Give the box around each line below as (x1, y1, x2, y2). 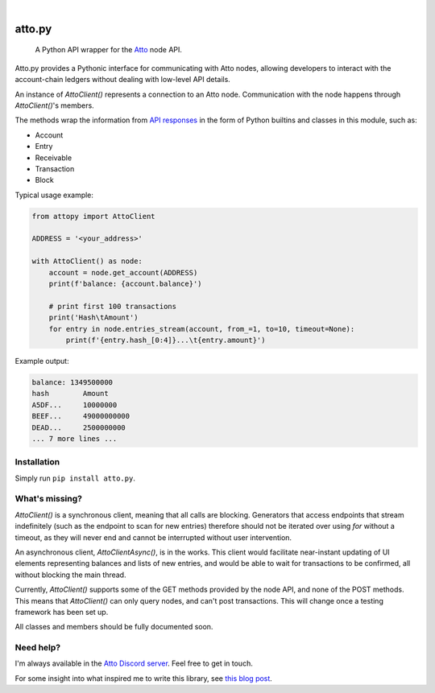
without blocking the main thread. (14, 570, 126, 580)
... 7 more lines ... (31, 434, 118, 443)
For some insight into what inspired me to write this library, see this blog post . (14, 673, 273, 683)
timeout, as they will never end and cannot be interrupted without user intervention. (14, 532, 292, 542)
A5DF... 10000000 (31, 400, 118, 410)
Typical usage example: (14, 190, 94, 200)
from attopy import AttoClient (31, 212, 156, 221)
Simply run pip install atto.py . (14, 473, 136, 483)
